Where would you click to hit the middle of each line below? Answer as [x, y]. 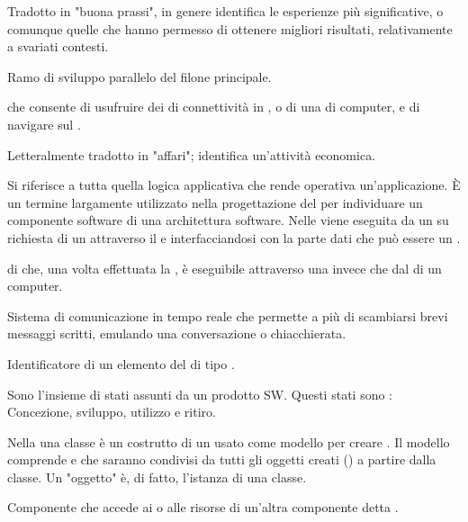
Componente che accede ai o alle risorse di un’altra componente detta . [203, 507]
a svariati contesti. [58, 46]
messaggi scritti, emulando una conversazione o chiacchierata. [177, 333]
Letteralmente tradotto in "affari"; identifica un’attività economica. [192, 154]
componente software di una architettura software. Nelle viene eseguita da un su [228, 220]
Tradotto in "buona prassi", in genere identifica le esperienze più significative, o [225, 11]
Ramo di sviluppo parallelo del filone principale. [139, 76]
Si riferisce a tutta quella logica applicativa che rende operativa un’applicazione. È [234, 185]
